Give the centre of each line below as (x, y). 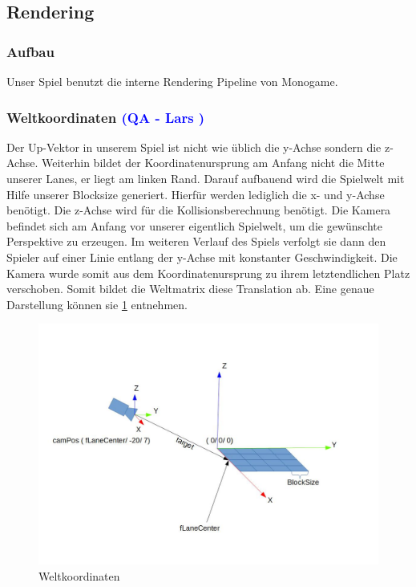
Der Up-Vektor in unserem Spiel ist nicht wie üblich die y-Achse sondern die (194, 147)
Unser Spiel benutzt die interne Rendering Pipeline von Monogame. (172, 81)
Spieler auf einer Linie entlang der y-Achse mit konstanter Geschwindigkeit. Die (202, 257)
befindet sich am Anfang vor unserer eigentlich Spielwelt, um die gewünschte (194, 225)
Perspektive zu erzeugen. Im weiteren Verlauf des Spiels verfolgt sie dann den (196, 241)
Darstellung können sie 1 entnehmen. (97, 304)
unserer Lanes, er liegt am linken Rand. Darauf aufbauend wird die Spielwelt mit (206, 178)
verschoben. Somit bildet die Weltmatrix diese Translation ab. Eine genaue (190, 289)
